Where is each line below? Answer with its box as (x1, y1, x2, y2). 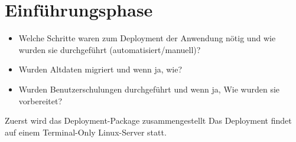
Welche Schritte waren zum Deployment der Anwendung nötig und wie (18, 32, 276, 44)
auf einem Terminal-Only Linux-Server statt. (5, 126, 167, 138)
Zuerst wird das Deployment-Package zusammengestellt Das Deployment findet (5, 114, 292, 127)
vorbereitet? (18, 94, 62, 107)
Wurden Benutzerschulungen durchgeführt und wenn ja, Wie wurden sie (18, 82, 280, 95)
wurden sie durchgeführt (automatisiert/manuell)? (18, 43, 201, 55)
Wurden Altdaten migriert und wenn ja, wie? (18, 63, 183, 75)
